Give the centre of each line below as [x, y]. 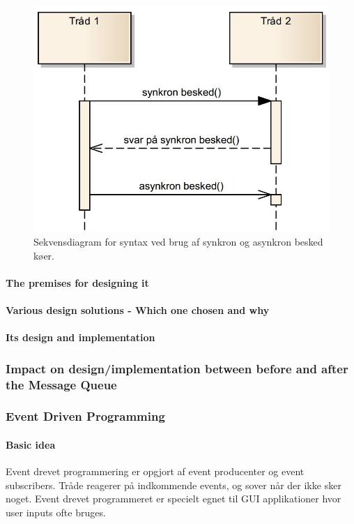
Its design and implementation [80, 337]
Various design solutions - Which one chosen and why [138, 309]
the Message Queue [61, 384]
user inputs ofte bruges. [56, 512]
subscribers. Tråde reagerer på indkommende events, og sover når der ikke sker [174, 485]
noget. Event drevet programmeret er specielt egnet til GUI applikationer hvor [174, 499]
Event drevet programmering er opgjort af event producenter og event [155, 471]
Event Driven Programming [85, 416]
